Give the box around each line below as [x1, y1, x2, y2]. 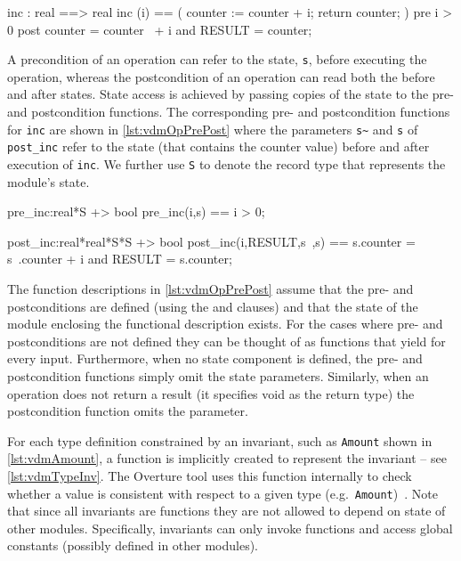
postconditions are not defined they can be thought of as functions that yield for [7, 331, 446, 350]
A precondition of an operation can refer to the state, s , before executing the [7, 50, 427, 69]
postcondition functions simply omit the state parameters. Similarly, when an [7, 366, 429, 385]
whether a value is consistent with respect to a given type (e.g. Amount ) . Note [7, 484, 438, 502]
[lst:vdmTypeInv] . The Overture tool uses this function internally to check [7, 466, 412, 484]
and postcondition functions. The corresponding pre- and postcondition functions [7, 102, 450, 121]
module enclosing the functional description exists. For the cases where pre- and [7, 314, 443, 333]
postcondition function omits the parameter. [7, 402, 248, 420]
